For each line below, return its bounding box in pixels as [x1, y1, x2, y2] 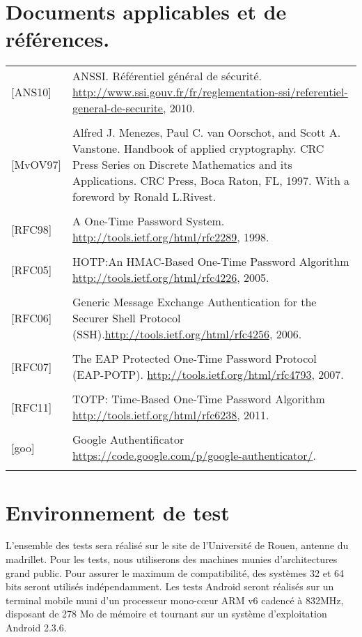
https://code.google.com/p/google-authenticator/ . [72, 447, 316, 464]
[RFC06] [11, 310, 52, 327]
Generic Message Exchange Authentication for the [72, 294, 317, 310]
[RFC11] [11, 398, 52, 415]
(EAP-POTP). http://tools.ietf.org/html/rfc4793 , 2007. [72, 366, 344, 383]
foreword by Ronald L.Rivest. [72, 188, 217, 205]
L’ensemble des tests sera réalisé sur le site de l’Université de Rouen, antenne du [6, 538, 349, 553]
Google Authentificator [72, 431, 184, 448]
